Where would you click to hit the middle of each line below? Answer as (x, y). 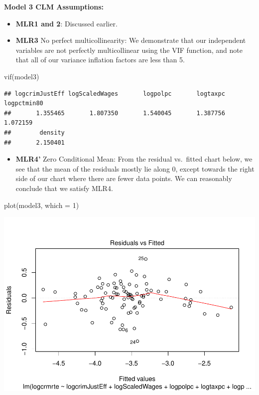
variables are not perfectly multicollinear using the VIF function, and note (129, 50)
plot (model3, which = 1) (42, 205)
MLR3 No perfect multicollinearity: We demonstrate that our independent (131, 40)
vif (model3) (22, 76)
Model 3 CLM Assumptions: (54, 6)
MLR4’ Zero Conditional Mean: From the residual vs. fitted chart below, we (134, 159)
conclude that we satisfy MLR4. (64, 188)
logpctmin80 (24, 103)
